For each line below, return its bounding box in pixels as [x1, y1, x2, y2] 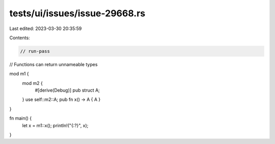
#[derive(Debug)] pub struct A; [35, 87, 100, 94]
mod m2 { [22, 80, 43, 86]
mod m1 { [9, 71, 29, 77]
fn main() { [9, 115, 32, 122]
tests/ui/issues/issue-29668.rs [9, 8, 146, 19]
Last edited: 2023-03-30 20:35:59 [9, 25, 82, 32]
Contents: [9, 35, 30, 41]
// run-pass [20, 48, 50, 54]
